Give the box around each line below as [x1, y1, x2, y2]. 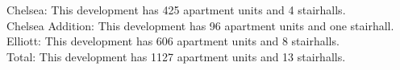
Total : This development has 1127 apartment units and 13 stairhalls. [6, 48, 346, 64]
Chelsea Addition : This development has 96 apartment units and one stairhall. [6, 17, 394, 33]
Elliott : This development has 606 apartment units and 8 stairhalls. [6, 33, 340, 49]
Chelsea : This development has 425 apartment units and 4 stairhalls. [6, 2, 346, 17]
